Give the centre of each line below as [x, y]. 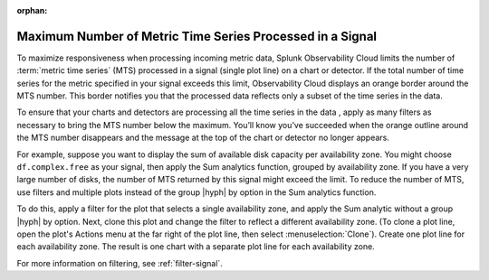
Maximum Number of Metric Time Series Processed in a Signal [197, 36]
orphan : [32, 10]
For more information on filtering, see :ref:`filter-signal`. [120, 263]
